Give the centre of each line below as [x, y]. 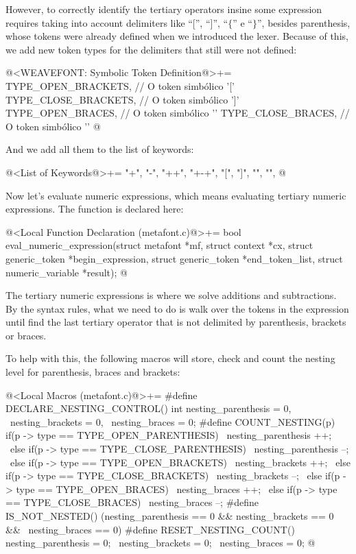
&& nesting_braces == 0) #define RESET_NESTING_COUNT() [150, 529]
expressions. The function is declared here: [95, 209]
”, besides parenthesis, [304, 22]
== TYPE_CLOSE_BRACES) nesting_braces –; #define [132, 502]
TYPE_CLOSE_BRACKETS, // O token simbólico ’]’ [122, 99]
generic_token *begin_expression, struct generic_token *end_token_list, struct [174, 258]
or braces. [26, 335]
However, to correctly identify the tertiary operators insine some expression [164, 9]
